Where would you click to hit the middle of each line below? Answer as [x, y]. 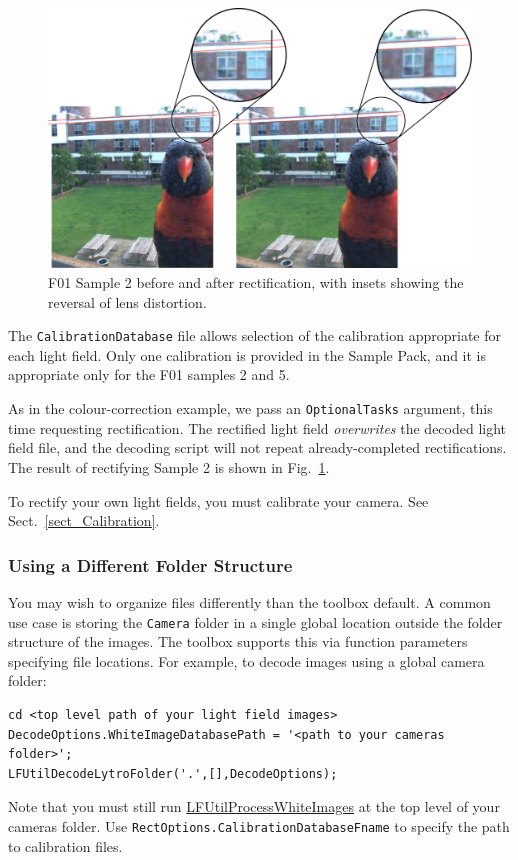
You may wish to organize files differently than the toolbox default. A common [249, 601]
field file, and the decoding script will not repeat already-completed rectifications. [257, 447]
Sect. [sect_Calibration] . [84, 520]
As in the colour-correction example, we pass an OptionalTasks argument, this [250, 408]
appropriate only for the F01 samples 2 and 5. [149, 374]
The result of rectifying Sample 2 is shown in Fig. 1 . [169, 466]
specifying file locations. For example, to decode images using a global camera [246, 660]
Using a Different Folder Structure [150, 564]
